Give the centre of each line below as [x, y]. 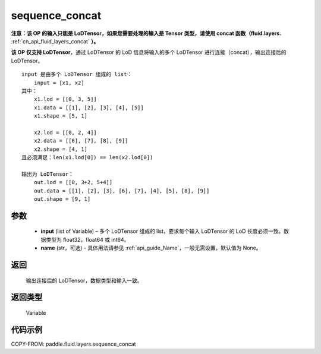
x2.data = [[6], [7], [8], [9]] [81, 141]
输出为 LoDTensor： [48, 174]
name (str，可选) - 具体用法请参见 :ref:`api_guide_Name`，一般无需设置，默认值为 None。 [151, 248]
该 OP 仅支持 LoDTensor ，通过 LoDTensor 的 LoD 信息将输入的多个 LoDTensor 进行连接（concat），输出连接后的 [149, 52]
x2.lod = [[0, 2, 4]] [65, 132]
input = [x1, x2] [59, 83]
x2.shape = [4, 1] [61, 149]
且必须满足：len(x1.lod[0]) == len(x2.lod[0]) [87, 158]
